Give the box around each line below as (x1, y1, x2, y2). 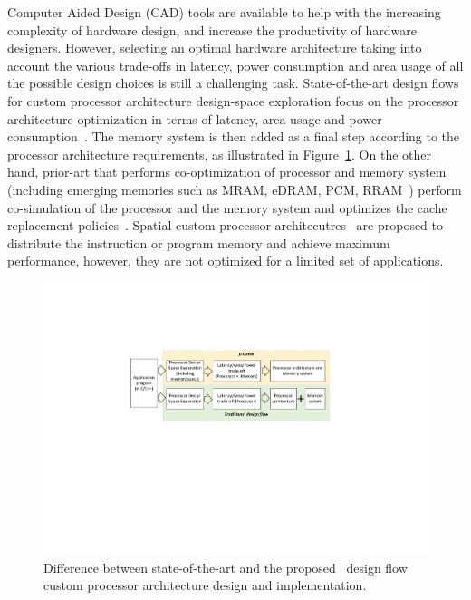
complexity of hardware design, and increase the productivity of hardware (7, 20, 417, 39)
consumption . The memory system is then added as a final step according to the (7, 127, 460, 146)
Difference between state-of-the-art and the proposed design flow (43, 557, 408, 576)
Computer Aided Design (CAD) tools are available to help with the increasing (7, 3, 441, 21)
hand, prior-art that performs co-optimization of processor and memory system (7, 162, 447, 181)
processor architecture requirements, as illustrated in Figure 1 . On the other (7, 144, 431, 163)
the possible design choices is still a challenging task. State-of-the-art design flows (7, 73, 459, 92)
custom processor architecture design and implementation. (43, 576, 367, 595)
